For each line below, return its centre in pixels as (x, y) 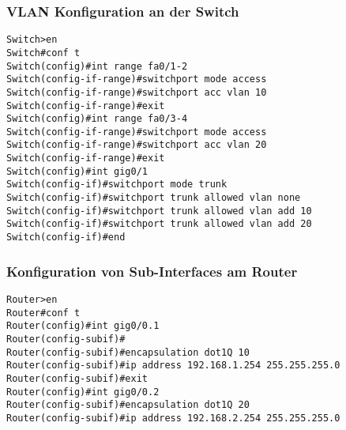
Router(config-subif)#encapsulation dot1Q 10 (128, 352)
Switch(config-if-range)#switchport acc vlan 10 (137, 92)
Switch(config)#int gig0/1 (77, 171)
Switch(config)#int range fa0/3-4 (97, 119)
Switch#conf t (43, 53)
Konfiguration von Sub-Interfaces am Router (152, 271)
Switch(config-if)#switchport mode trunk (117, 185)
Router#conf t (43, 313)
